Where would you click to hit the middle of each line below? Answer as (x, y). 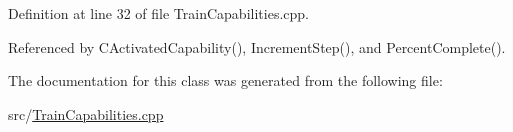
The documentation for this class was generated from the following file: (225, 80)
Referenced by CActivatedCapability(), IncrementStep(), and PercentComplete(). (257, 46)
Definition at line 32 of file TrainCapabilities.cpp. (158, 13)
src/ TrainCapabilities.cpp (86, 113)
